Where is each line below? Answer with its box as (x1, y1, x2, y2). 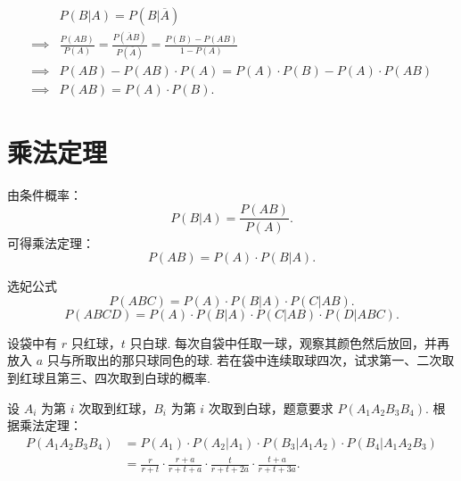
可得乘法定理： (7, 233, 95, 252)
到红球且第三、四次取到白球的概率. (7, 368, 210, 386)
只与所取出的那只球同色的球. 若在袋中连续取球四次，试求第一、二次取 (46, 351, 455, 369)
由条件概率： (7, 185, 82, 203)
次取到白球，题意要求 (208, 398, 333, 417)
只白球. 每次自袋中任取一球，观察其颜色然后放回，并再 (129, 333, 449, 352)
